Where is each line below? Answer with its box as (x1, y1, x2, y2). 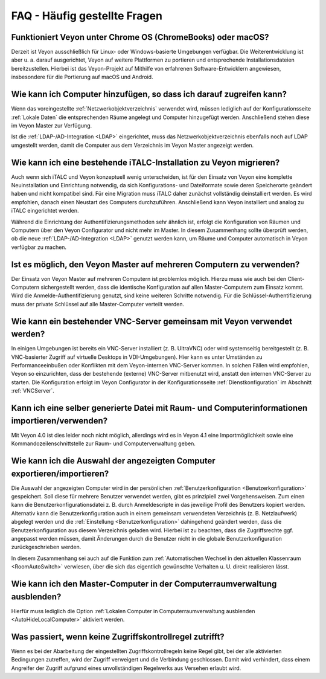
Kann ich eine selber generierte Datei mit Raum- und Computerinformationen (11, 403, 308, 413)
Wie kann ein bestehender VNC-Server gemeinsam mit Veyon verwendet (11, 316, 293, 326)
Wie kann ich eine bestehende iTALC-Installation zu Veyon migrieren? (11, 157, 280, 167)
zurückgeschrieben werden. (11, 544, 81, 551)
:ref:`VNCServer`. (11, 387, 54, 394)
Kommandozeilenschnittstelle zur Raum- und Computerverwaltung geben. (11, 440, 196, 447)
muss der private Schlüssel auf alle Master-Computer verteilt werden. (11, 300, 184, 307)
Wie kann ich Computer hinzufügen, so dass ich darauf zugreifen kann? (11, 89, 287, 100)
